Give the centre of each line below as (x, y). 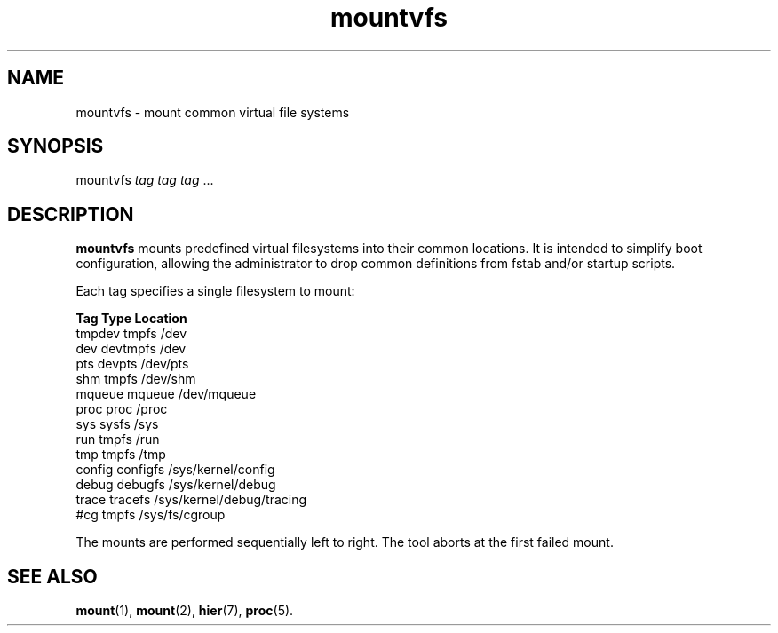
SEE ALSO (52, 576)
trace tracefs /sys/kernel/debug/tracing (191, 500)
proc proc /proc (122, 409)
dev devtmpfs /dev (131, 349)
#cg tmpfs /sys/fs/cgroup (151, 515)
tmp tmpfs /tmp (121, 455)
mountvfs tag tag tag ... (145, 180)
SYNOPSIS (56, 146)
